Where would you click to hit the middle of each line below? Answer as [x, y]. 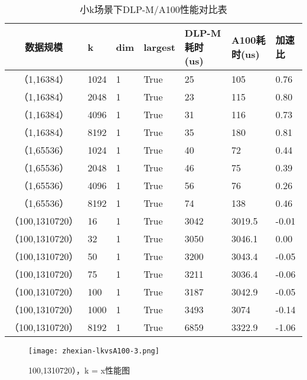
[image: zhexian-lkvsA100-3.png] [94, 351]
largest [159, 47]
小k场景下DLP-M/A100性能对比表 [153, 9]
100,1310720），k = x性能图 [79, 370]
